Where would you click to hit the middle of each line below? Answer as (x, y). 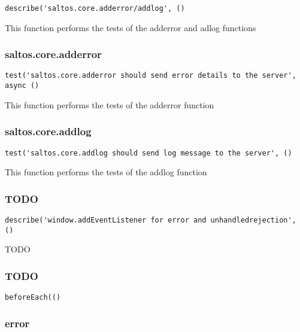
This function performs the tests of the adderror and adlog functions (131, 27)
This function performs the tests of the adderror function (110, 104)
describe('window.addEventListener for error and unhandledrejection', (151, 220)
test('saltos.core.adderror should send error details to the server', (151, 76)
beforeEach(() (33, 298)
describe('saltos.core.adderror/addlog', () (95, 8)
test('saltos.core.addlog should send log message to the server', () (149, 153)
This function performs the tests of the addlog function (106, 172)
